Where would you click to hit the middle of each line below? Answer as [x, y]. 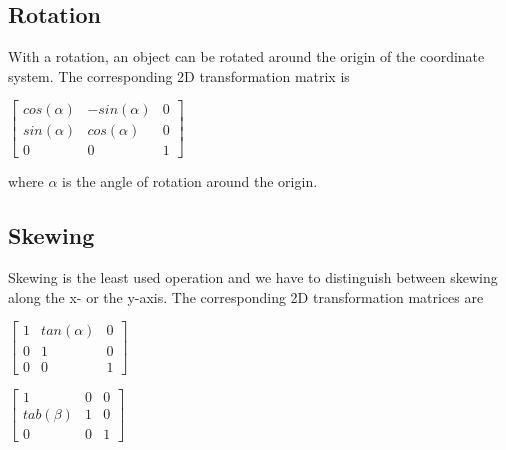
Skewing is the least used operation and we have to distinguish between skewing [253, 277]
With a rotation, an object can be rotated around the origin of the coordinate [246, 56]
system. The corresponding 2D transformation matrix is [179, 75]
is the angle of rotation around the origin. [190, 181]
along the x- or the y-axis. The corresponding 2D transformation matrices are [246, 296]
